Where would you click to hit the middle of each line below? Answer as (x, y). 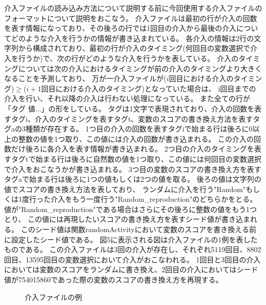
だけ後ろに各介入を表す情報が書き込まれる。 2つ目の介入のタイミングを (132, 149)
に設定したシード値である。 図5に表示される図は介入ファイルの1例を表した (131, 239)
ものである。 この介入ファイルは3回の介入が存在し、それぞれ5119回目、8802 (133, 249)
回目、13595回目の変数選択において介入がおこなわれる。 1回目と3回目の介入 (132, 259)
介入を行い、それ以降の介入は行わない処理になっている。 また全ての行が (127, 98)
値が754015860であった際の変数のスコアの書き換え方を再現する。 (114, 280)
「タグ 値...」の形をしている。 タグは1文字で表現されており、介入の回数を (129, 108)
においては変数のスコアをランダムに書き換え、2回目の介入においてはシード (131, 269)
